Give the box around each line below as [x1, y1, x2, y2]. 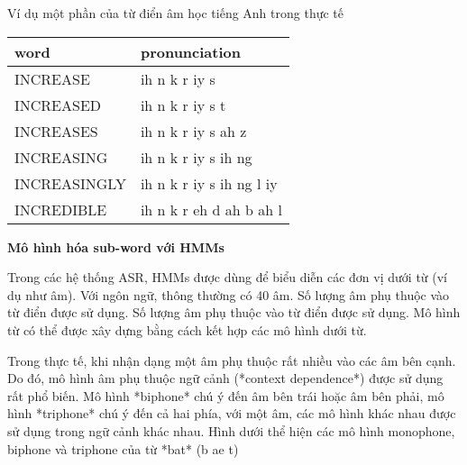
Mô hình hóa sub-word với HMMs [7, 237, 224, 256]
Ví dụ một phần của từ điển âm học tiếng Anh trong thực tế [7, 4, 344, 22]
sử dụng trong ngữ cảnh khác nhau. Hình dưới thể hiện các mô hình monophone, [7, 421, 455, 440]
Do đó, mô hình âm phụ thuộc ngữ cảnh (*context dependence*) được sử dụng [7, 369, 444, 387]
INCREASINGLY [14, 172, 126, 194]
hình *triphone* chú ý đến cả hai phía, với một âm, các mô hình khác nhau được [7, 404, 456, 423]
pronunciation [140, 41, 241, 62]
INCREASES [14, 120, 98, 141]
